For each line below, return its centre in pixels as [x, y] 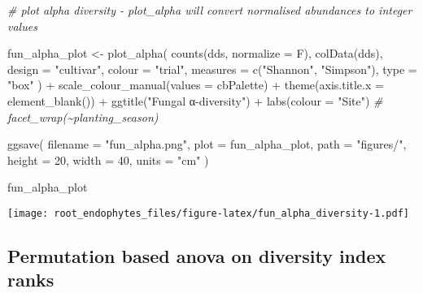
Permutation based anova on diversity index [197, 255]
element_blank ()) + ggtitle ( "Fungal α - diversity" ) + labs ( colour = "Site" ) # [195, 100]
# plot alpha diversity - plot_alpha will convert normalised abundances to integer [210, 10]
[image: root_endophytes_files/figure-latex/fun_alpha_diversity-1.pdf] [208, 213]
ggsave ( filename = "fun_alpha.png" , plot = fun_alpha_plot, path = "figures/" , [207, 144]
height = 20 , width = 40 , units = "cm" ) [108, 159]
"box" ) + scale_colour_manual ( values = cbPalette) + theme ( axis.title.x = [196, 85]
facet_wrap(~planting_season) [83, 116]
